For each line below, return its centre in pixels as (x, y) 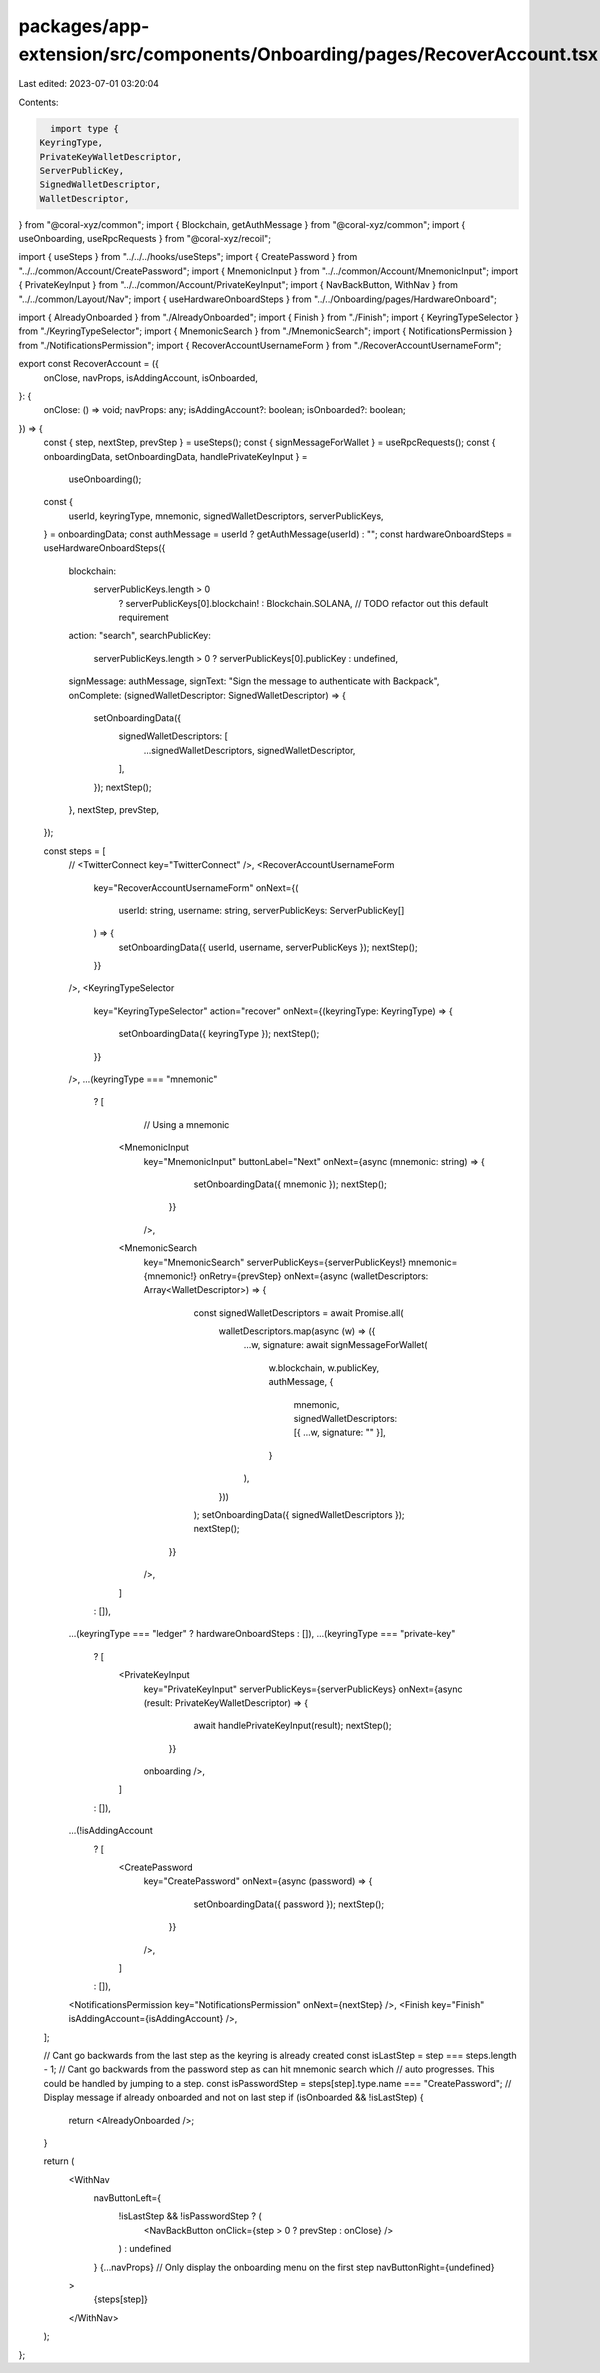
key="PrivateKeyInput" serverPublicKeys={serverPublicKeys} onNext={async (303, 1689)
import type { (85, 128)
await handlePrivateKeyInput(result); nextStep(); (292, 1726)
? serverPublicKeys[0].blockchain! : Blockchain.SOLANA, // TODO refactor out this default (303, 603)
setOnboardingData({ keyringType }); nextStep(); (219, 1034)
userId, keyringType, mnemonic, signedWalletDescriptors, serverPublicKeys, (226, 516)
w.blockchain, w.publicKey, (324, 1367)
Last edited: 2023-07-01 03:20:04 (89, 84)
